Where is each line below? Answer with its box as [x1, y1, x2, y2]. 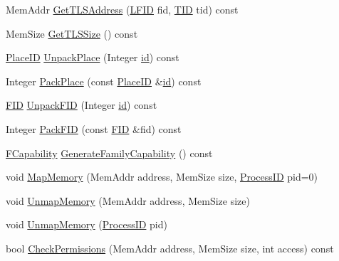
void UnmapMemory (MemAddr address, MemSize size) [6, 193, 250, 208]
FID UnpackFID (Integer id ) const [6, 97, 157, 112]
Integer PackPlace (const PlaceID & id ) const [6, 73, 202, 88]
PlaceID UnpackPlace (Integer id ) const [6, 50, 179, 65]
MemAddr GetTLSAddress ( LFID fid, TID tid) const [6, 2, 239, 16]
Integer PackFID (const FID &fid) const [6, 121, 182, 136]
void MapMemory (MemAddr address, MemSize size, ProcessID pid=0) [6, 169, 318, 184]
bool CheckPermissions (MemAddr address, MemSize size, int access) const [6, 240, 334, 255]
